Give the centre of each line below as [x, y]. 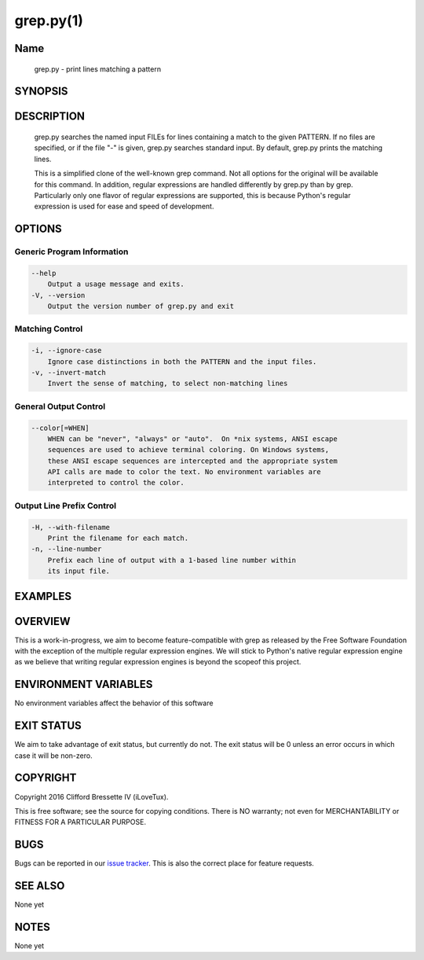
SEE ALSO [40, 886]
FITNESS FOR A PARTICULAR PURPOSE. [80, 822]
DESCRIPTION [50, 117]
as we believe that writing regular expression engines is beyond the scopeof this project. [158, 662]
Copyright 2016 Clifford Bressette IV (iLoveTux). [91, 796]
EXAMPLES [43, 596]
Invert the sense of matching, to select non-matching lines [168, 384]
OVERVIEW [42, 621]
